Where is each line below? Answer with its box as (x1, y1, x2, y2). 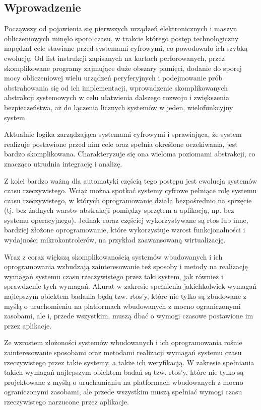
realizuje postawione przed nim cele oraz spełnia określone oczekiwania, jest (4, 138, 238, 149)
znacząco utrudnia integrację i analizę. (4, 158, 122, 169)
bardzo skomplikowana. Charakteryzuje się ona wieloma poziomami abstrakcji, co (4, 148, 255, 159)
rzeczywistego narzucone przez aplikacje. (4, 396, 129, 406)
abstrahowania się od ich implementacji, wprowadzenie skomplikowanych (4, 82, 228, 93)
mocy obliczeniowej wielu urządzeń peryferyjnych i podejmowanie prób (4, 72, 223, 83)
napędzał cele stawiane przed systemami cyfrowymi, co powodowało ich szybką (4, 43, 248, 53)
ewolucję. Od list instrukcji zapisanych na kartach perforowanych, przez (4, 52, 225, 63)
